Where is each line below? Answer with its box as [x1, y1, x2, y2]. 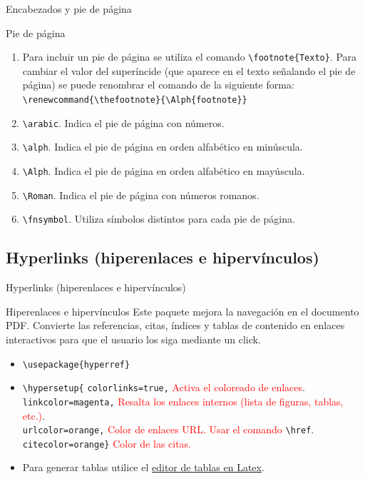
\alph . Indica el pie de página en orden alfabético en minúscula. [22, 139, 303, 154]
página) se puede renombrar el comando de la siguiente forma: [22, 77, 294, 92]
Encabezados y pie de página [6, 1, 132, 16]
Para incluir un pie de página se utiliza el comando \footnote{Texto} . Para [22, 49, 357, 64]
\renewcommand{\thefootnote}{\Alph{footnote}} [22, 95, 247, 106]
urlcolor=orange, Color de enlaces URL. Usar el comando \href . [22, 422, 314, 437]
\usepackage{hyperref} [22, 359, 130, 370]
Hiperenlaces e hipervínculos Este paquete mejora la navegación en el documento [6, 303, 359, 318]
